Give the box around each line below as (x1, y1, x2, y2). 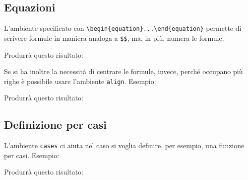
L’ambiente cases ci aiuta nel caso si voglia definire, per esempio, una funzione (4, 140, 245, 151)
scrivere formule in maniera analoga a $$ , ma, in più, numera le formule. (4, 32, 224, 43)
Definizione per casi (4, 117, 107, 132)
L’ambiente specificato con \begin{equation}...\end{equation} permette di (4, 23, 242, 33)
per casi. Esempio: (4, 150, 60, 160)
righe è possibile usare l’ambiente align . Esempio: (4, 76, 156, 86)
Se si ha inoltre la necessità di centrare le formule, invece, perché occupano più (4, 66, 243, 77)
